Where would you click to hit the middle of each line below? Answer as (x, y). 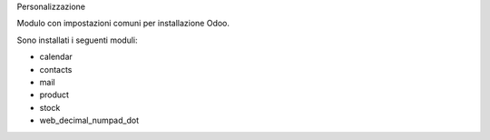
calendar (56, 57)
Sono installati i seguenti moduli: (77, 40)
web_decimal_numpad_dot (89, 120)
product (54, 95)
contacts (56, 69)
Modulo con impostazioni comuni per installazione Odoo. (123, 24)
